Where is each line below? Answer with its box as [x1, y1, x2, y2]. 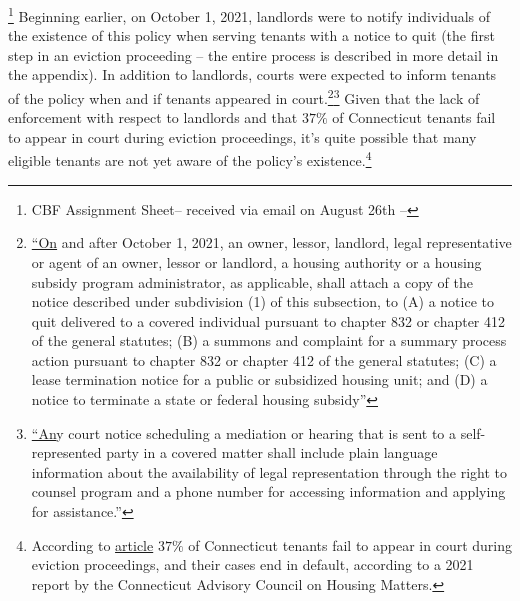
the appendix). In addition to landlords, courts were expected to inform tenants [8, 64, 497, 85]
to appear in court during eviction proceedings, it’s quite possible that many [8, 126, 477, 147]
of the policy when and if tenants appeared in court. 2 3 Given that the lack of [8, 85, 480, 108]
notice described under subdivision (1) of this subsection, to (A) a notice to [31, 291, 494, 312]
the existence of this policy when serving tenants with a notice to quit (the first [8, 25, 495, 46]
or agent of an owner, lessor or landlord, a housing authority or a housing [31, 251, 482, 272]
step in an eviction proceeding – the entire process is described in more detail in [8, 44, 499, 65]
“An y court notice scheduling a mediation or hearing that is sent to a [31, 422, 457, 443]
